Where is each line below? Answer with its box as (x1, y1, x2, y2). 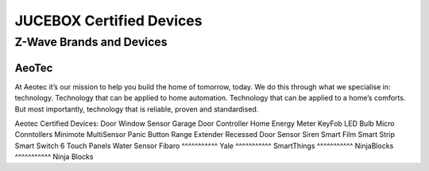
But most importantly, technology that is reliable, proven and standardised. (14, 104, 259, 114)
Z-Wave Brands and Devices (14, 35, 168, 49)
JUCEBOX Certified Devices (14, 12, 203, 29)
